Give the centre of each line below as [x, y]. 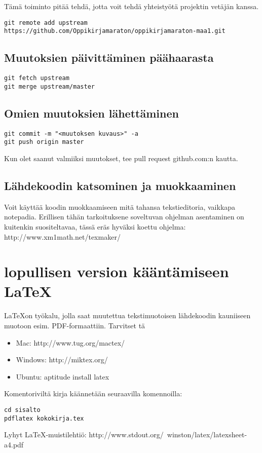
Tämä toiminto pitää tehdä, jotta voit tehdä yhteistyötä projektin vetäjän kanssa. [132, 6]
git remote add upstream [46, 23]
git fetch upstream [37, 78]
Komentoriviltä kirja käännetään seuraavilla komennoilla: [93, 393]
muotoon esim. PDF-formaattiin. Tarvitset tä [75, 326]
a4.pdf [14, 444]
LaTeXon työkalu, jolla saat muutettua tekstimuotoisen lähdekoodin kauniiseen [127, 315]
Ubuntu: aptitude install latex [63, 376]
